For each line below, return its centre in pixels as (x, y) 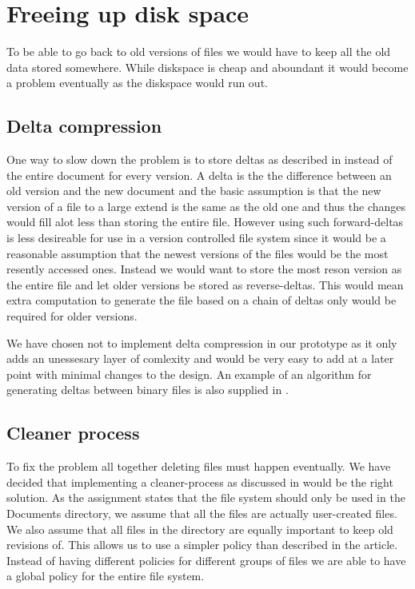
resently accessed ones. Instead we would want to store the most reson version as (204, 269)
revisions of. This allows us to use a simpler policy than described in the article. (202, 545)
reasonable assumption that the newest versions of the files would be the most (198, 253)
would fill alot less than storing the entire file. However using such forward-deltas (205, 222)
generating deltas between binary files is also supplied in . (148, 390)
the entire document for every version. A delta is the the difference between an (199, 175)
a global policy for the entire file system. (106, 576)
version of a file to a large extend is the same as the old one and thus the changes (206, 206)
